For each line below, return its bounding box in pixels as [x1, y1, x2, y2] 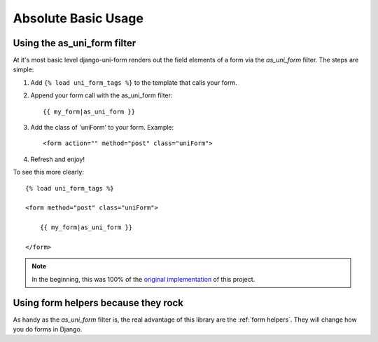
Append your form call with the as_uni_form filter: [30, 91, 173, 100]
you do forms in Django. [13, 325, 83, 333]
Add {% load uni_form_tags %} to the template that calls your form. [30, 78, 237, 87]
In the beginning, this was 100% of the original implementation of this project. [31, 275, 255, 283]
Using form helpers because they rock [13, 296, 183, 308]
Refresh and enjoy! [30, 155, 85, 163]
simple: [13, 65, 34, 74]
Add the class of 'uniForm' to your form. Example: [30, 123, 174, 132]
